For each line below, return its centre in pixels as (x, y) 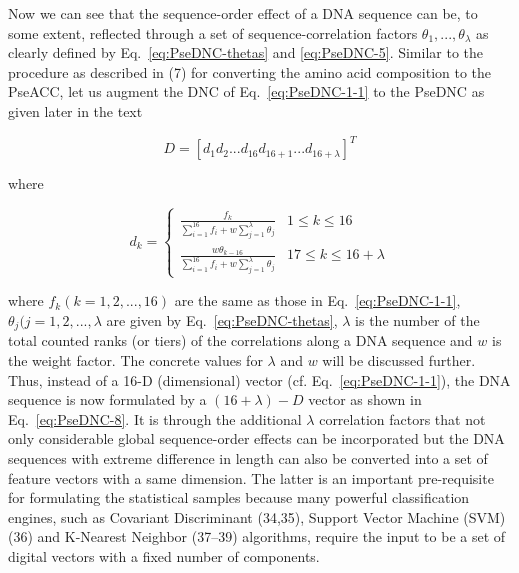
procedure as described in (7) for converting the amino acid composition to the (250, 71)
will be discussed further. (399, 359)
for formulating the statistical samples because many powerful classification (239, 497)
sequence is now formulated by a (107, 399)
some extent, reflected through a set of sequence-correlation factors (213, 32)
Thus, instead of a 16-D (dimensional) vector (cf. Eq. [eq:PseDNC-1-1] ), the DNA (259, 379)
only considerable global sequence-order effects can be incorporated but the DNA (256, 438)
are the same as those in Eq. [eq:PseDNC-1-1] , (317, 300)
